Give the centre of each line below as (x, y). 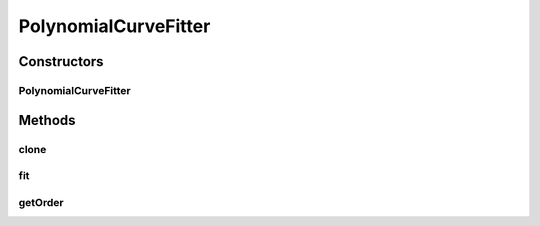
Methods (47, 120)
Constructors (61, 61)
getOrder (41, 202)
